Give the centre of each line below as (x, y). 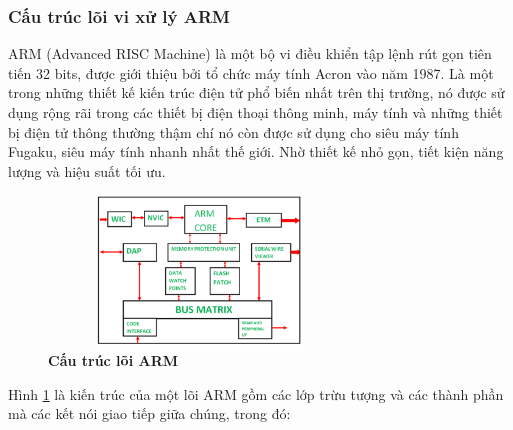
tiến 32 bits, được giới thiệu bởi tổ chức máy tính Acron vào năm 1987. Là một (251, 72)
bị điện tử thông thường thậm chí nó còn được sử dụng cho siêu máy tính (233, 131)
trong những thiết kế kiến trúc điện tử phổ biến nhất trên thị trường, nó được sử (256, 92)
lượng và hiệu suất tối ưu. (87, 170)
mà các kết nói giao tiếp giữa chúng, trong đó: (149, 413)
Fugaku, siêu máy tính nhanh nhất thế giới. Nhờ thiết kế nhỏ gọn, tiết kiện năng (256, 151)
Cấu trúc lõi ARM (113, 360)
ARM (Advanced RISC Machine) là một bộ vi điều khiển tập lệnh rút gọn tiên (250, 53)
